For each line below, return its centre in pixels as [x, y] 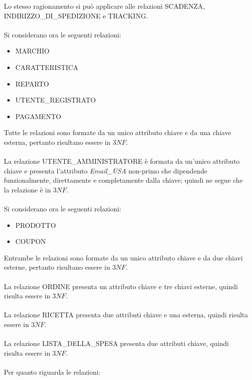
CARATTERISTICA [47, 67]
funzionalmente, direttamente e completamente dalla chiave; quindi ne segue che [123, 180]
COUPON [31, 241]
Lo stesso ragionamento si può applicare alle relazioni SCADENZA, [104, 6]
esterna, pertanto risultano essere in [57, 142]
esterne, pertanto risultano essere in [57, 267]
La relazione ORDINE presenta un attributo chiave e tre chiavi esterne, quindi [121, 286]
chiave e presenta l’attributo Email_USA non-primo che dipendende [106, 170]
